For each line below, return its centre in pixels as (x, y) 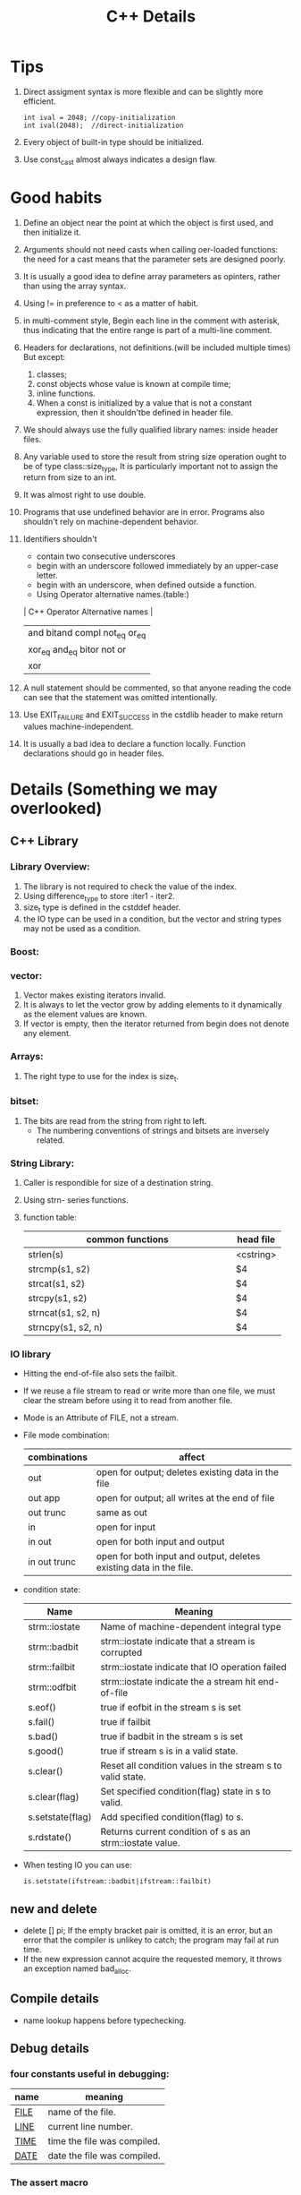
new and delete (54, 1909)
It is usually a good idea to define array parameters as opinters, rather (151, 276)
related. (50, 1140)
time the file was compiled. (104, 2141)
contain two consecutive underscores (106, 556)
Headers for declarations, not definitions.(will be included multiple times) (157, 347)
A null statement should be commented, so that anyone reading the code (157, 688)
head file (256, 1239)
